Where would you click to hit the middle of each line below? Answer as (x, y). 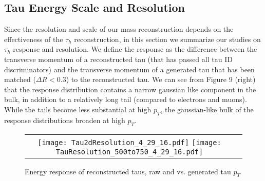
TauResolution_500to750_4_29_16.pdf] (129, 152)
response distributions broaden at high (65, 120)
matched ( (20, 79)
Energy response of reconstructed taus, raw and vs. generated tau (128, 171)
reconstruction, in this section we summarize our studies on (167, 39)
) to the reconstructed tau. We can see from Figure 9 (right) (161, 79)
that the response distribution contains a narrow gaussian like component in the (130, 89)
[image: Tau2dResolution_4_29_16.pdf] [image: (129, 142)
